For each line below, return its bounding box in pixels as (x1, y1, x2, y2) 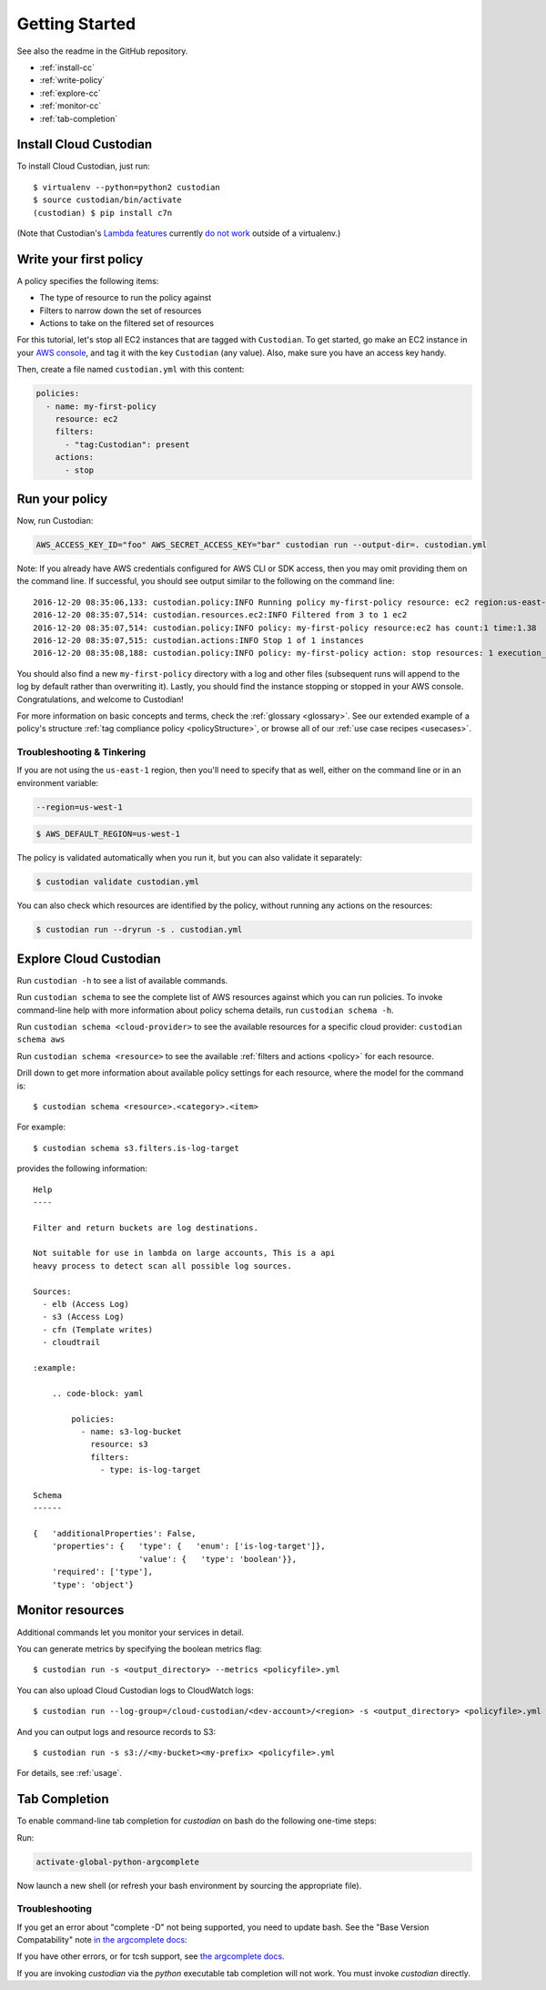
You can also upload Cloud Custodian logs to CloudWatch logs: (16, 1685, 254, 1696)
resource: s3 (90, 1439, 149, 1450)
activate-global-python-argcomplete (35, 1856, 200, 1867)
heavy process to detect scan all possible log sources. (33, 1260, 293, 1271)
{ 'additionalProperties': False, (33, 1528, 197, 1539)
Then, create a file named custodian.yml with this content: (16, 364, 245, 375)
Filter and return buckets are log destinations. (33, 1222, 259, 1233)
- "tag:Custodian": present (65, 439, 190, 450)
